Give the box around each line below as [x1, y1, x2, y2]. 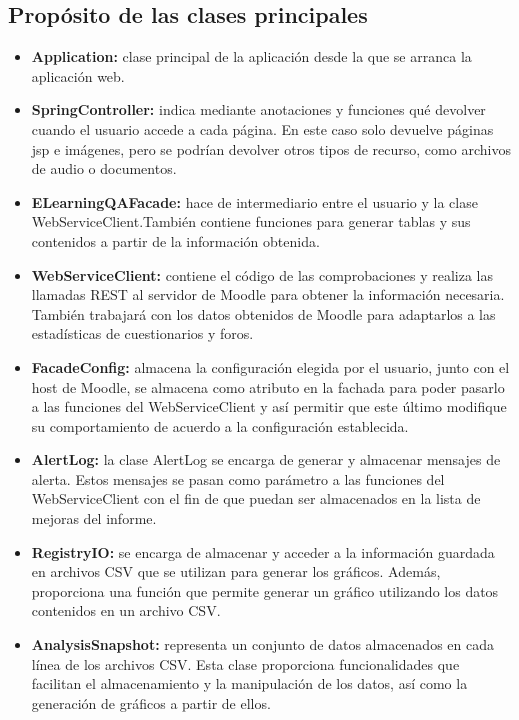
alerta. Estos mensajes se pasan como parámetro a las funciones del [31, 468, 445, 489]
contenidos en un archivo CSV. [31, 600, 221, 621]
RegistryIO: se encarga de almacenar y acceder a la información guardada [31, 541, 495, 562]
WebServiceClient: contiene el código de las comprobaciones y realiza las [31, 264, 494, 285]
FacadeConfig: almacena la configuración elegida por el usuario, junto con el [31, 356, 510, 377]
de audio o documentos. [31, 158, 177, 179]
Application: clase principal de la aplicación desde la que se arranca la [31, 46, 472, 67]
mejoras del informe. [31, 508, 157, 529]
